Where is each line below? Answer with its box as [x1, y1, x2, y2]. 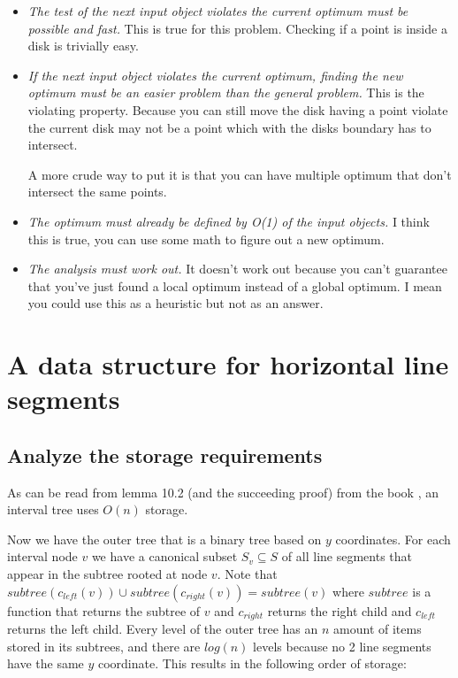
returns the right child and [267, 601, 412, 620]
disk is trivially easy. [27, 36, 139, 55]
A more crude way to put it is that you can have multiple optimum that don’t [27, 165, 452, 183]
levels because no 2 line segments [253, 636, 431, 655]
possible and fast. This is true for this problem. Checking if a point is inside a [27, 19, 447, 37]
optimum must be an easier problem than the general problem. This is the [27, 83, 424, 102]
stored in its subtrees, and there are [7, 636, 201, 655]
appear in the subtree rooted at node [7, 565, 208, 583]
